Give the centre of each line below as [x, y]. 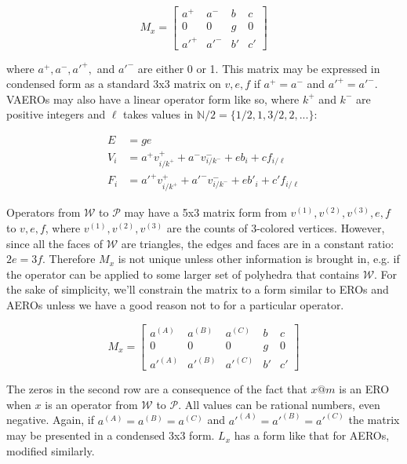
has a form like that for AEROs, [312, 435]
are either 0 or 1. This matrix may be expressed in [259, 68]
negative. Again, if [51, 420]
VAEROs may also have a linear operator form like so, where [153, 99]
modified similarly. [51, 450]
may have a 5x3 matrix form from [205, 212]
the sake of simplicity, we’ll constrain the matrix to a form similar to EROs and [198, 289]
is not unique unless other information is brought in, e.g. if [259, 259]
